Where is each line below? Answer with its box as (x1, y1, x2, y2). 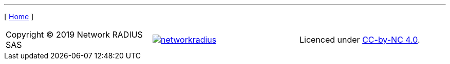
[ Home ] (4, 12, 34, 21)
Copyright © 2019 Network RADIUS (6, 29, 143, 40)
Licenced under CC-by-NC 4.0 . (299, 35, 420, 45)
